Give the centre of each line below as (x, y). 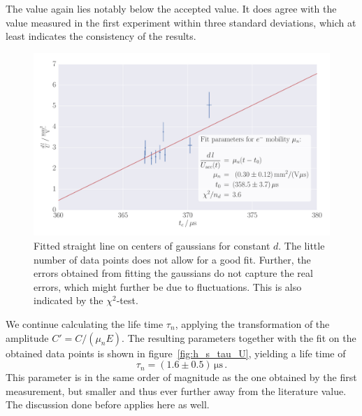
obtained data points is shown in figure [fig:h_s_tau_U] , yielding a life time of (176, 353)
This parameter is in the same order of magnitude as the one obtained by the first (181, 377)
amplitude (27, 337)
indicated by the (68, 300)
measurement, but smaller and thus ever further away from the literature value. (176, 390)
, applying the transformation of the (252, 324)
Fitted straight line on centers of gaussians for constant (152, 246)
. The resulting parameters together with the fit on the (239, 337)
